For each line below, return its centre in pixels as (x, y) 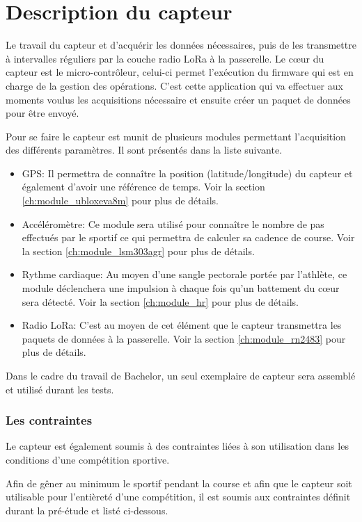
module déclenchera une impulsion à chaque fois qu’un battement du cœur (181, 288)
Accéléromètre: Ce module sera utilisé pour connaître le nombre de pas (173, 223)
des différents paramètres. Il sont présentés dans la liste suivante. (144, 150)
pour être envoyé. (42, 113)
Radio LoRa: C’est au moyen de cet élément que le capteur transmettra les (182, 325)
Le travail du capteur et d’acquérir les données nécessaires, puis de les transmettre (181, 45)
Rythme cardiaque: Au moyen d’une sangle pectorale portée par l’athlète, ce (184, 274)
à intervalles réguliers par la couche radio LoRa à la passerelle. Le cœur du (165, 58)
